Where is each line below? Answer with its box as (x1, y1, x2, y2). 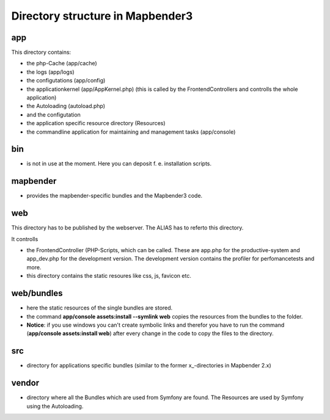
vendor (11, 378, 40, 388)
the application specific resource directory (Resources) (26, 120, 166, 127)
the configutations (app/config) (26, 77, 106, 84)
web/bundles (11, 288, 64, 299)
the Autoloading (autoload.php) (26, 103, 106, 110)
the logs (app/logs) (26, 68, 75, 76)
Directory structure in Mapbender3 (11, 9, 193, 23)
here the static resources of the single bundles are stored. (26, 304, 173, 311)
